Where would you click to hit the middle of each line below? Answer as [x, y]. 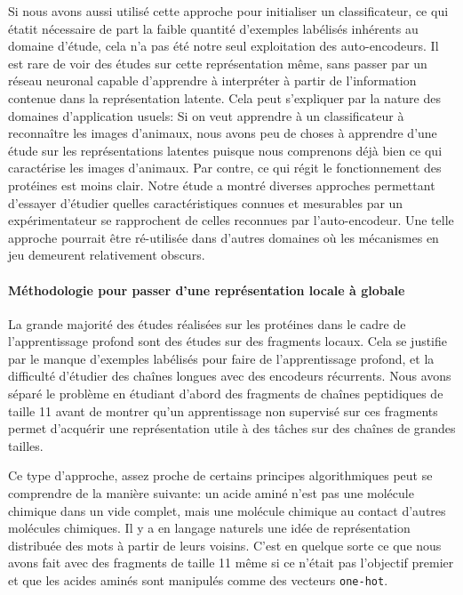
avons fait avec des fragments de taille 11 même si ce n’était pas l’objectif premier [231, 563]
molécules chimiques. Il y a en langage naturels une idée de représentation [209, 528]
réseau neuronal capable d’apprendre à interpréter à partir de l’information [212, 80]
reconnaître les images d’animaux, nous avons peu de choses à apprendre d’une [223, 133]
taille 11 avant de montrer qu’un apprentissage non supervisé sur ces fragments [223, 410]
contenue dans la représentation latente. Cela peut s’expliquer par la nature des [225, 97]
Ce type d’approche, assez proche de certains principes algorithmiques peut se [220, 475]
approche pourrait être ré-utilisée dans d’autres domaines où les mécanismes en [224, 237]
